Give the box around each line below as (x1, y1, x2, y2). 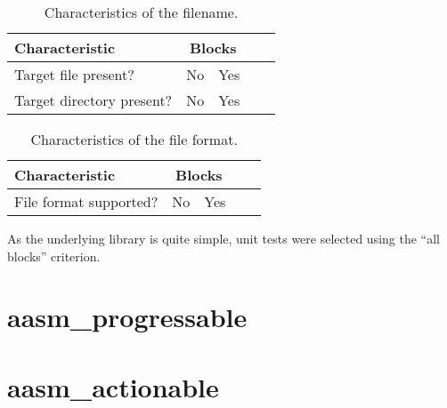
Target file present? (14, 64, 134, 84)
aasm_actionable (7, 368, 219, 404)
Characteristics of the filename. (44, 2, 239, 22)
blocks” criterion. (7, 246, 101, 265)
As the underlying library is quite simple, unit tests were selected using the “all (7, 229, 441, 247)
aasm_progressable (7, 299, 248, 335)
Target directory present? (14, 90, 173, 110)
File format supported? (14, 191, 158, 212)
